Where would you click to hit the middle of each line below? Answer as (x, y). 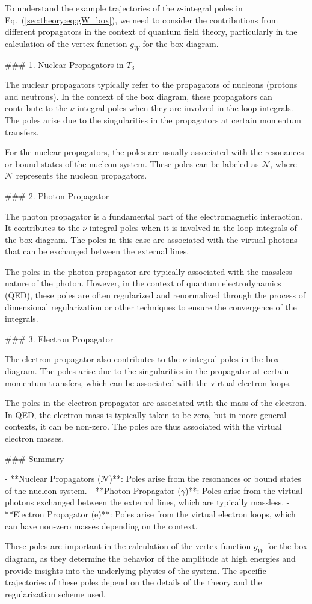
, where (283, 163)
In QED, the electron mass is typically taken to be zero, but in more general (146, 414)
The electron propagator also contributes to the (92, 359)
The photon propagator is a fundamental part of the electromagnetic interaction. (154, 216)
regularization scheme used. (55, 593)
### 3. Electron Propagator (59, 338)
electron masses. (35, 438)
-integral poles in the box (233, 359)
